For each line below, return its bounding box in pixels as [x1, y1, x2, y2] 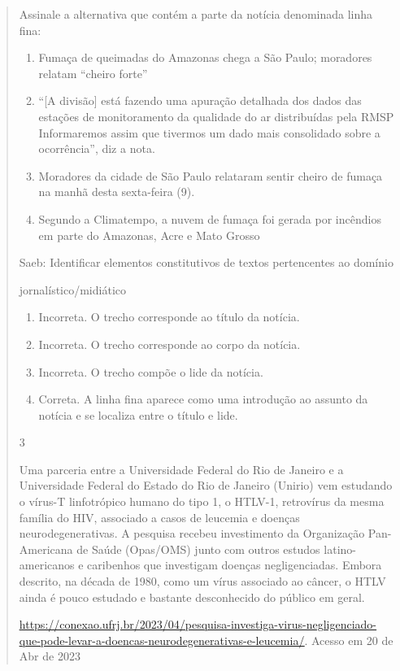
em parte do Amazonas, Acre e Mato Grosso [38, 226, 260, 243]
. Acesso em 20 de [304, 631, 393, 648]
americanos [19, 556, 75, 573]
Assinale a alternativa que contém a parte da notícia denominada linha [19, 6, 373, 22]
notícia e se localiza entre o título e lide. [38, 406, 238, 423]
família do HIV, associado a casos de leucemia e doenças [19, 508, 300, 525]
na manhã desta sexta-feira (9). [38, 183, 195, 200]
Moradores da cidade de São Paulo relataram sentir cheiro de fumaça [38, 167, 383, 184]
